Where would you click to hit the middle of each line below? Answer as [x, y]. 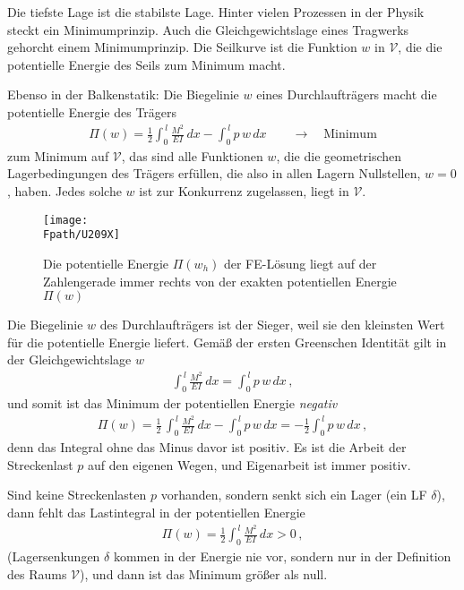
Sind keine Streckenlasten [77, 495]
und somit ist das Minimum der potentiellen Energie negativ [172, 403]
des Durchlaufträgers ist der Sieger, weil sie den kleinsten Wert [272, 325]
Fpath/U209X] [82, 235]
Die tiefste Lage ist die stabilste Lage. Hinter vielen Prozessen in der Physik [216, 12]
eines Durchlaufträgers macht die [347, 94]
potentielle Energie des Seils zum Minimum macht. [146, 64]
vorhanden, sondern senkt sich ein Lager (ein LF [294, 495]
